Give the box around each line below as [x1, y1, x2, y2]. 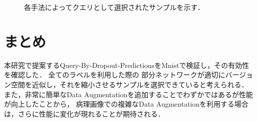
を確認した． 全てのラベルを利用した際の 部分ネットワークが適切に [4, 69, 226, 80]
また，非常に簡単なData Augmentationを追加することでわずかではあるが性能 [4, 89, 253, 99]
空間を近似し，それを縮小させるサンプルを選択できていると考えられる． [10, 79, 249, 89]
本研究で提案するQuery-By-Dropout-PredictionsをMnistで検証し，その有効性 [4, 60, 249, 70]
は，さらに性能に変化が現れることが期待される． [4, 108, 165, 119]
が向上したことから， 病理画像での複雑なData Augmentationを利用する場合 [4, 99, 249, 109]
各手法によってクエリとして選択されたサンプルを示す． [24, 2, 205, 12]
